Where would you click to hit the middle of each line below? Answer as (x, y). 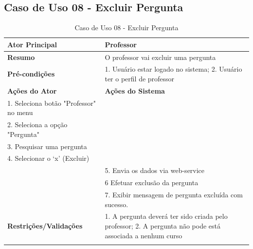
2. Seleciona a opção (37, 124)
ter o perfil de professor (140, 79)
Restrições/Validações (45, 226)
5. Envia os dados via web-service (155, 170)
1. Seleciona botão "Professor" (52, 103)
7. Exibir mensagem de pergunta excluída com (174, 195)
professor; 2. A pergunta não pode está (163, 226)
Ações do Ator (32, 90)
